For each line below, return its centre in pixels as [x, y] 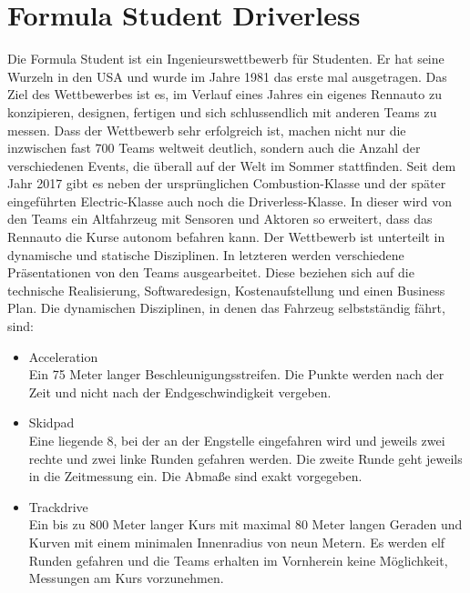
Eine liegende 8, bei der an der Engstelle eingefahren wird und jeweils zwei [237, 440]
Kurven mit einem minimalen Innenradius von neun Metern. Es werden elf [237, 542]
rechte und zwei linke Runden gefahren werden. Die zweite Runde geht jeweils [245, 458]
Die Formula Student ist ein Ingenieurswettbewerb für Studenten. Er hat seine [226, 59]
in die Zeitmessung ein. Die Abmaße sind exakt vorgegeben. [195, 476]
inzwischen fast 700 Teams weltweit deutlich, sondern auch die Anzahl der [214, 148]
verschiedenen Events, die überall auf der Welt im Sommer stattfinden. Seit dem [232, 165]
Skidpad [51, 422]
